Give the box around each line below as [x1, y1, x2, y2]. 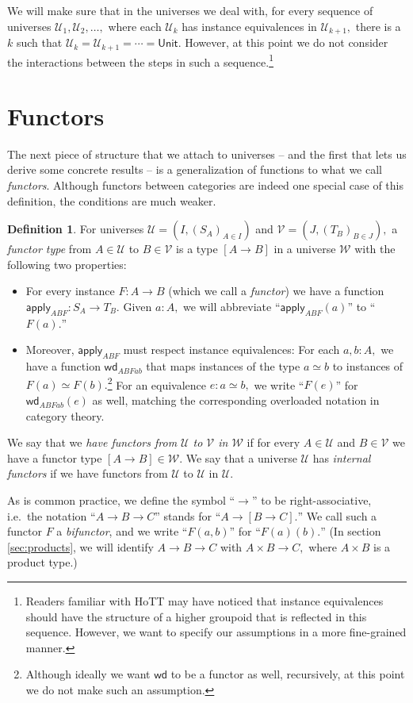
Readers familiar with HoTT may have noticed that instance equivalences [25, 593, 384, 609]
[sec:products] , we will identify [7, 538, 154, 555]
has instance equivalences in [182, 17, 317, 34]
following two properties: [7, 255, 127, 272]
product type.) [7, 554, 78, 570]
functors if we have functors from [7, 465, 168, 482]
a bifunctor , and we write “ [56, 523, 188, 540]
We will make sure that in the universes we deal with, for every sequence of [7, 2, 373, 18]
